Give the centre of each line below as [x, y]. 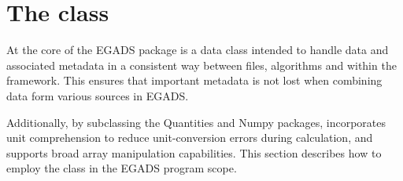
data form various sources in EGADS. [98, 95]
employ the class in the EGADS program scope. [122, 168]
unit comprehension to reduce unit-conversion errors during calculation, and [190, 138]
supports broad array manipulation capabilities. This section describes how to [194, 152]
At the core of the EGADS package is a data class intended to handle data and [198, 50]
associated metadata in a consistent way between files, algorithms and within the [201, 65]
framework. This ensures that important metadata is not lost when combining [194, 80]
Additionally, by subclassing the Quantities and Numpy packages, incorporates [196, 122]
